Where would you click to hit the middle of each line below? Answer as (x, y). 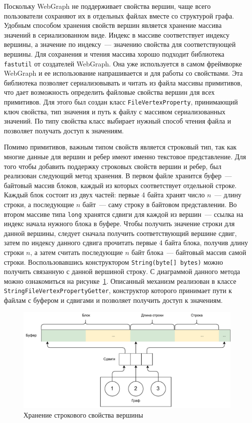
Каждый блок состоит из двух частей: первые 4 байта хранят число (105, 195)
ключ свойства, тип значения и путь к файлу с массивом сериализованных (115, 111)
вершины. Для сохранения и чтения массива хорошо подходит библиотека (114, 53)
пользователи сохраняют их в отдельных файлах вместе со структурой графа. (119, 15)
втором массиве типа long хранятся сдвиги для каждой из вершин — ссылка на (124, 214)
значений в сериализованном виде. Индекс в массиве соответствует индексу (117, 34)
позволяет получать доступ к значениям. (64, 130)
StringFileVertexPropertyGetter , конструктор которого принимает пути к (118, 290)
